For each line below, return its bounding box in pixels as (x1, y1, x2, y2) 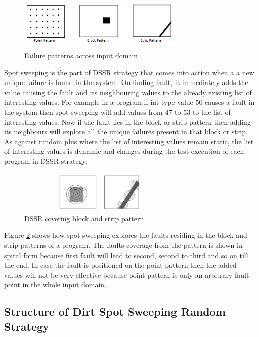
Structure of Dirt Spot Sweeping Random (4, 304, 226, 319)
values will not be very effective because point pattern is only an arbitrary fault (4, 269, 249, 280)
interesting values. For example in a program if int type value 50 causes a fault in (4, 97, 255, 107)
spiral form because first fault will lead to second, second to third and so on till (4, 249, 248, 260)
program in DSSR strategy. (4, 156, 88, 166)
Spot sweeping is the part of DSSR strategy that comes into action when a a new (4, 67, 254, 77)
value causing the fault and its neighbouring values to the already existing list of (4, 87, 252, 97)
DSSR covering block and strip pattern (24, 213, 144, 223)
